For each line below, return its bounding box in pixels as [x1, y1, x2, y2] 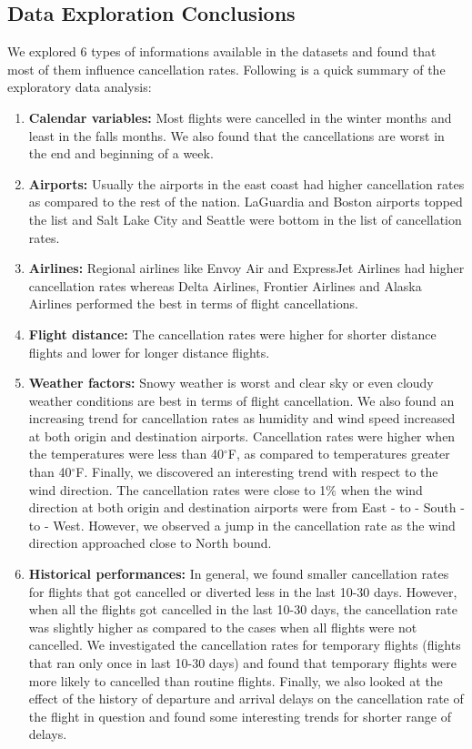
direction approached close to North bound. [28, 533, 272, 552]
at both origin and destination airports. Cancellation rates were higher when [28, 426, 456, 445]
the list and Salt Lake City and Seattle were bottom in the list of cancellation [28, 209, 462, 228]
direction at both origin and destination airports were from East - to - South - [28, 498, 465, 517]
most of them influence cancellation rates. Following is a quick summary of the [7, 59, 446, 78]
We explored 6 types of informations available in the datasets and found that [7, 42, 437, 61]
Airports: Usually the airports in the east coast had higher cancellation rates [28, 174, 465, 193]
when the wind [340, 480, 423, 499]
